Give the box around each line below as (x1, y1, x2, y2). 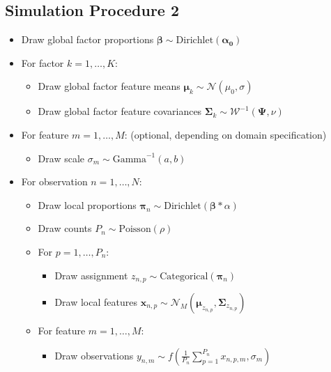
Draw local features (54, 295, 137, 309)
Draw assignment (54, 268, 128, 282)
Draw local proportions (38, 197, 137, 212)
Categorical (160, 271, 208, 281)
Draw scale (38, 150, 84, 165)
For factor (21, 55, 64, 70)
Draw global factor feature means (38, 79, 180, 93)
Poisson (118, 224, 151, 235)
